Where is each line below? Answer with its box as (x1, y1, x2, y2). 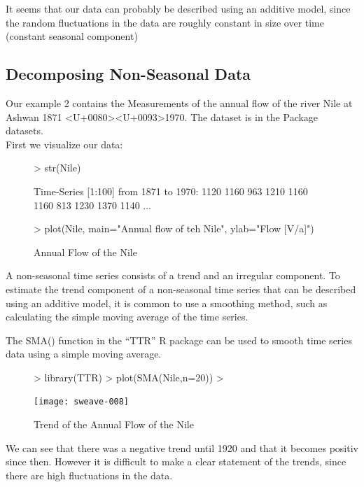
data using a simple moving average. (6, 346, 162, 361)
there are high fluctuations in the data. (6, 467, 173, 482)
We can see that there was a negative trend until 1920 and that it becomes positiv (6, 440, 358, 455)
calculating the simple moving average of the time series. (6, 309, 248, 324)
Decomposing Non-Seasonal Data (6, 63, 251, 85)
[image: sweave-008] (34, 397, 129, 407)
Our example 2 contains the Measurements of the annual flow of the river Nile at (6, 95, 353, 110)
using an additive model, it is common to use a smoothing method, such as (6, 295, 328, 310)
